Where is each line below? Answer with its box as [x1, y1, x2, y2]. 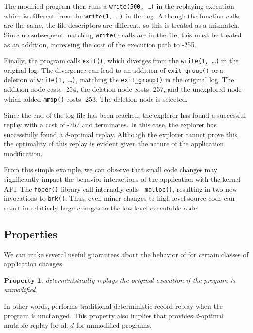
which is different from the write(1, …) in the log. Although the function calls [4, 10, 239, 20]
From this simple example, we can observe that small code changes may [4, 164, 218, 175]
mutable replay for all [4, 320, 68, 330]
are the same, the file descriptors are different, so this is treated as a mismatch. [4, 20, 239, 30]
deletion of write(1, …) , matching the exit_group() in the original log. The [4, 74, 234, 85]
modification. [4, 148, 43, 158]
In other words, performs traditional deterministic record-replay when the [4, 301, 223, 311]
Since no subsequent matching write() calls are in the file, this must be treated [4, 29, 242, 39]
